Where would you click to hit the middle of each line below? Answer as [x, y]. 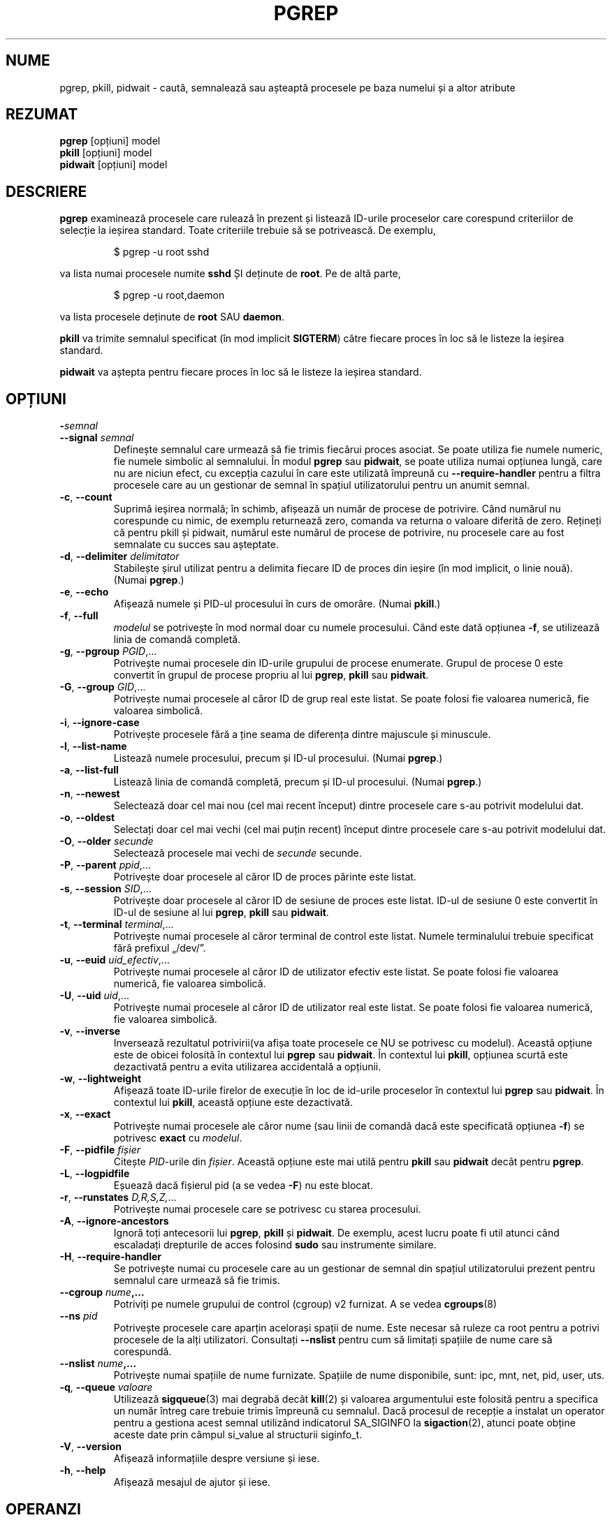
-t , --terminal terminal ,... [117, 924]
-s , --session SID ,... [105, 889]
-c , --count [86, 497]
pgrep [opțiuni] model [110, 141]
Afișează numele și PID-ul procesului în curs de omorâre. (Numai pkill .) [277, 604]
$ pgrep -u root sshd [161, 252]
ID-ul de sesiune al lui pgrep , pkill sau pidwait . [221, 913]
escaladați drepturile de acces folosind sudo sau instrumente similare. [275, 1245]
